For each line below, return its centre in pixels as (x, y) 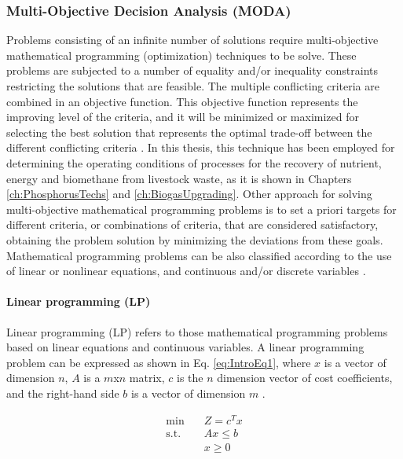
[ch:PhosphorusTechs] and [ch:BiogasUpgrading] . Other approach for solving (189, 194)
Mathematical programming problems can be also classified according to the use (199, 255)
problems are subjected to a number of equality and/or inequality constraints (192, 70)
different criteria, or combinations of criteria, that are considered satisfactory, (192, 224)
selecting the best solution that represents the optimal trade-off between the (189, 132)
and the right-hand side (63, 393)
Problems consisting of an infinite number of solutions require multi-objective (192, 40)
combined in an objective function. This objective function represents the (182, 101)
